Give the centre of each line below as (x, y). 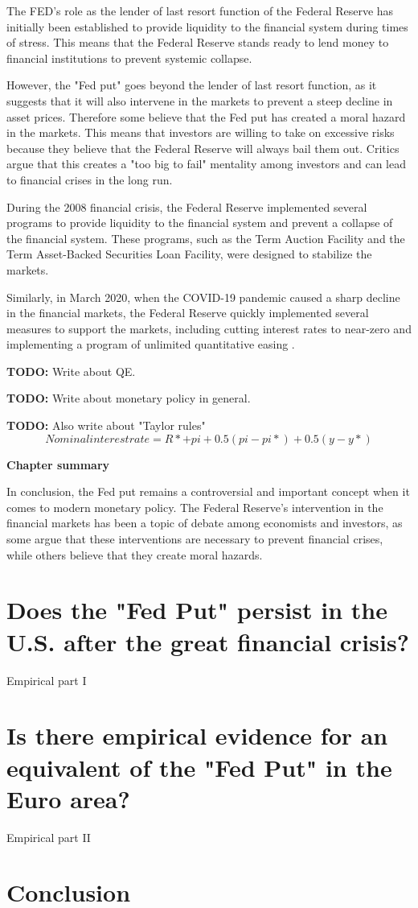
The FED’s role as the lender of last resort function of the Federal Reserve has (200, 10)
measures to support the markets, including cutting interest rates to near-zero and (209, 328)
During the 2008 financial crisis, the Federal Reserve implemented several (187, 206)
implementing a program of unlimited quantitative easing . (151, 344)
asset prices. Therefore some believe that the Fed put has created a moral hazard (206, 116)
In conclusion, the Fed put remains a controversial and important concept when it (208, 491)
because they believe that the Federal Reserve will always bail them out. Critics (203, 148)
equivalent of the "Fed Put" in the (199, 767)
